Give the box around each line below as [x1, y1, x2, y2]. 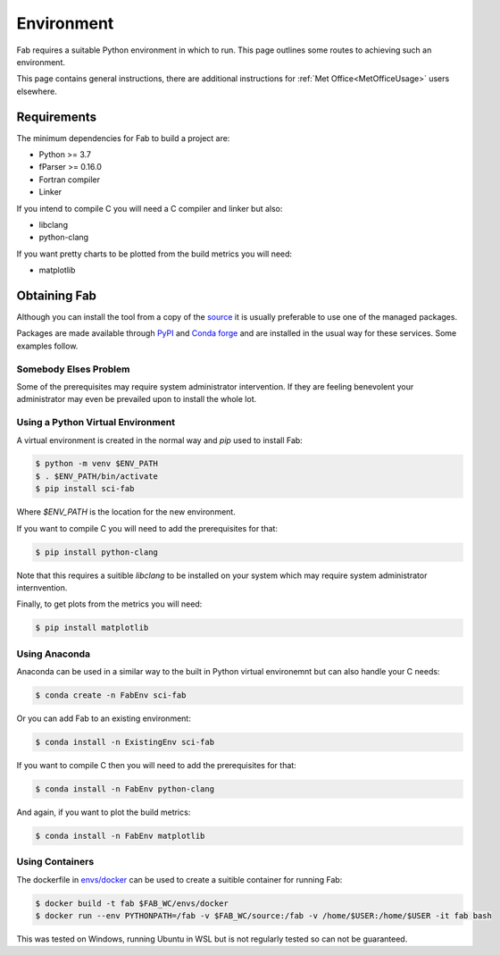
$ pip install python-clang [35, 547, 158, 557]
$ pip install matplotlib [35, 623, 149, 633]
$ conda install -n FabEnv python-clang [35, 784, 214, 794]
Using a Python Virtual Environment [16, 416, 176, 429]
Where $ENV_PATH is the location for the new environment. [16, 507, 236, 517]
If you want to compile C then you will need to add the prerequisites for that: [16, 760, 296, 771]
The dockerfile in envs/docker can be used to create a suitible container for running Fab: [16, 874, 343, 884]
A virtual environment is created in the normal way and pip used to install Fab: [16, 434, 303, 446]
